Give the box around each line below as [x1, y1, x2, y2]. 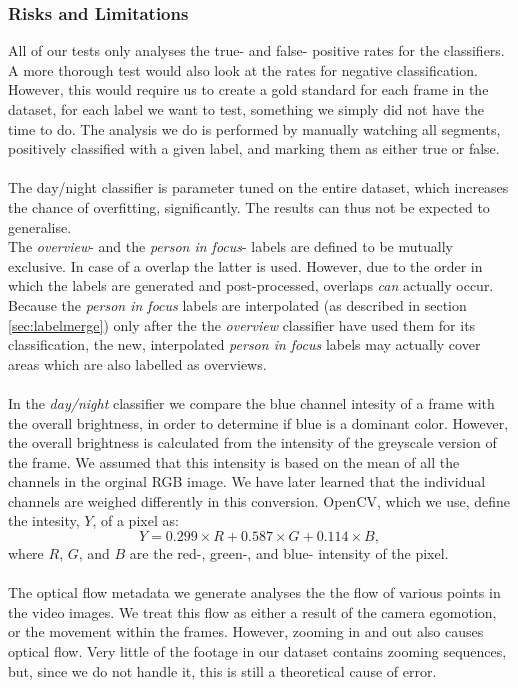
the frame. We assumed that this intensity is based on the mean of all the [8, 451, 460, 472]
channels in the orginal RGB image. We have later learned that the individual [8, 471, 486, 492]
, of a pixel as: [92, 510, 179, 531]
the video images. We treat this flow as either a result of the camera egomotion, [8, 601, 497, 622]
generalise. [8, 216, 72, 237]
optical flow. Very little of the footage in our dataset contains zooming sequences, [8, 641, 507, 662]
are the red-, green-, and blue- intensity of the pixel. [129, 543, 449, 564]
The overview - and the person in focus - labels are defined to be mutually [8, 236, 453, 257]
